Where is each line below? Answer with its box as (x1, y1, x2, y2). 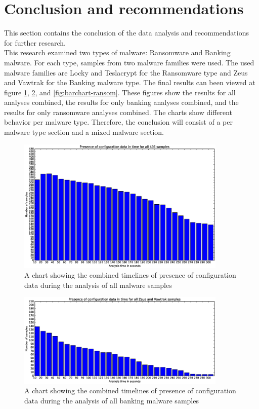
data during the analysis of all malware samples (24, 279, 172, 290)
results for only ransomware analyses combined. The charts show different (4, 106, 233, 117)
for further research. (4, 37, 66, 48)
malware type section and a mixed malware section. (4, 127, 164, 137)
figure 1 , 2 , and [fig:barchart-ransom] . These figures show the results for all (4, 87, 236, 97)
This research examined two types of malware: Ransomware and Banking (4, 47, 231, 58)
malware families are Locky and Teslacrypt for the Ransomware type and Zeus (4, 67, 248, 78)
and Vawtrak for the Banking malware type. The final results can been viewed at (4, 77, 255, 88)
